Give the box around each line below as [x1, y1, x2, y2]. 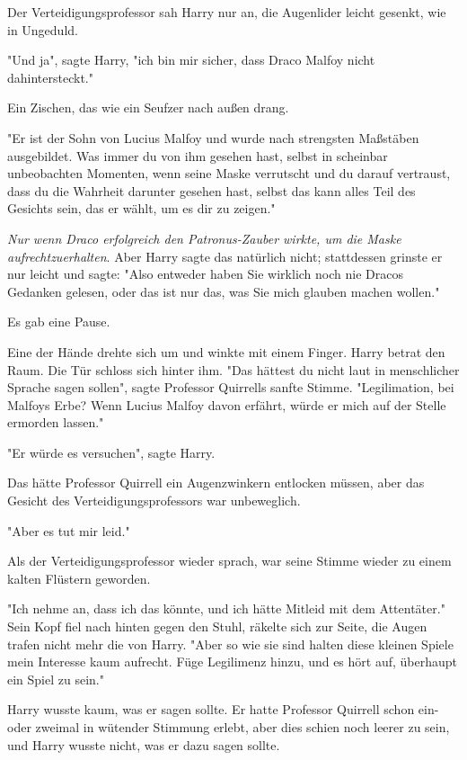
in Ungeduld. [7, 20, 78, 39]
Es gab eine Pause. [7, 312, 110, 331]
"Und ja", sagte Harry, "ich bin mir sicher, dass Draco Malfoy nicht [7, 50, 375, 69]
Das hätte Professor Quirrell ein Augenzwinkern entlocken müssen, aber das [7, 473, 425, 492]
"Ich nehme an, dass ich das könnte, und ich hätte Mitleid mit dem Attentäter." [7, 599, 445, 618]
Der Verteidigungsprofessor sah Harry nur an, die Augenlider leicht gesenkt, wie [7, 3, 446, 21]
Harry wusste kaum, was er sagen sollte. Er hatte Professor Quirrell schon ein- [7, 700, 439, 719]
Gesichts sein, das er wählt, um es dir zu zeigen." [7, 199, 276, 218]
